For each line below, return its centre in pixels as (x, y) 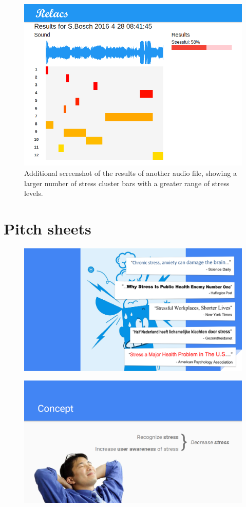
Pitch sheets (48, 229)
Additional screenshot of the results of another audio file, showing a (130, 173)
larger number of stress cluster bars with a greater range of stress (127, 183)
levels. (34, 193)
